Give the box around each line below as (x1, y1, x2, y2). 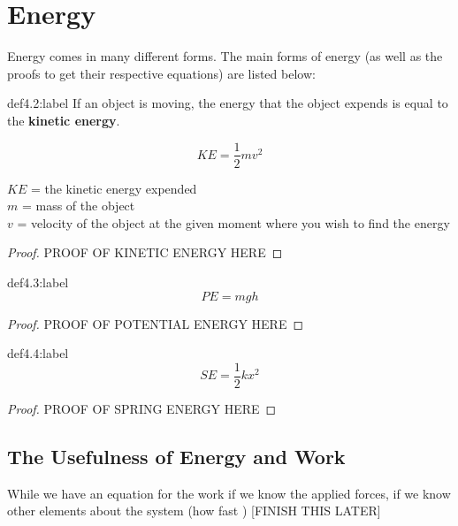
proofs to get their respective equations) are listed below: (7, 64, 316, 82)
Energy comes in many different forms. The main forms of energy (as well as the (7, 47, 443, 65)
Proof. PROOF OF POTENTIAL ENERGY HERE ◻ (7, 314, 304, 332)
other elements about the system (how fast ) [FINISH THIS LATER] (7, 501, 381, 520)
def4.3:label (7, 272, 69, 291)
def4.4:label (7, 344, 69, 362)
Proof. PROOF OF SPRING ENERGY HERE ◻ (7, 399, 277, 417)
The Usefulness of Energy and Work (7, 442, 346, 469)
